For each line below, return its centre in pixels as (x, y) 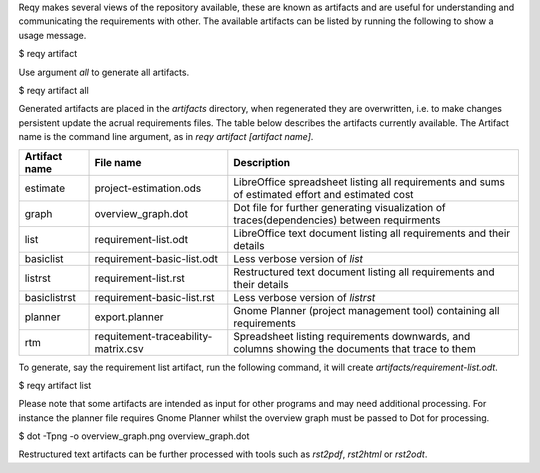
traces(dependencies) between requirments (337, 220)
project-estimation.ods (148, 188)
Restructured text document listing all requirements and (364, 272)
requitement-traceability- (153, 336)
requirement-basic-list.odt (156, 258)
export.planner (129, 317)
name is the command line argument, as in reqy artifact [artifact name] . (166, 137)
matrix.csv (119, 348)
